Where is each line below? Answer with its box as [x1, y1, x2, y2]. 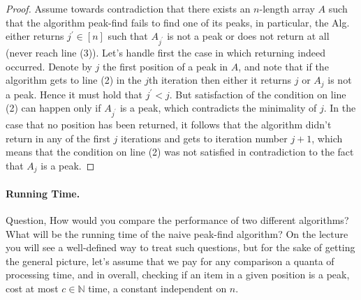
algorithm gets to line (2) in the [6, 73, 142, 87]
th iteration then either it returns [149, 73, 292, 87]
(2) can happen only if [6, 100, 101, 115]
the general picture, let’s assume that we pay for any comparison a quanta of [6, 253, 334, 268]
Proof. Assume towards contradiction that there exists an [6, 1, 251, 15]
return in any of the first [6, 130, 110, 145]
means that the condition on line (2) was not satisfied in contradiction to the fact [6, 144, 354, 159]
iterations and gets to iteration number [121, 130, 288, 145]
